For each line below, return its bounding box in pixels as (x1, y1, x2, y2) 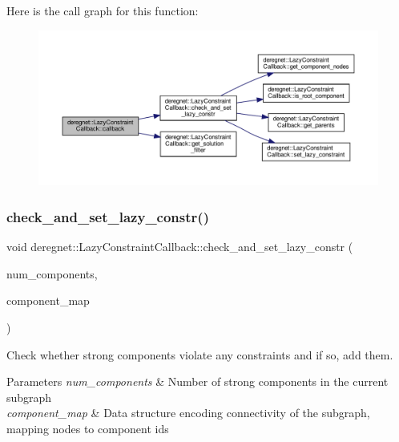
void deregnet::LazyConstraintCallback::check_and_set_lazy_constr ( (6, 238, 353, 255)
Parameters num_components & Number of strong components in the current (6, 373, 389, 390)
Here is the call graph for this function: (6, 2, 199, 18)
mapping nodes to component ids (6, 420, 169, 436)
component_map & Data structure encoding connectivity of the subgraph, (6, 404, 370, 421)
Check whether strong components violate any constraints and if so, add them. (6, 346, 393, 363)
